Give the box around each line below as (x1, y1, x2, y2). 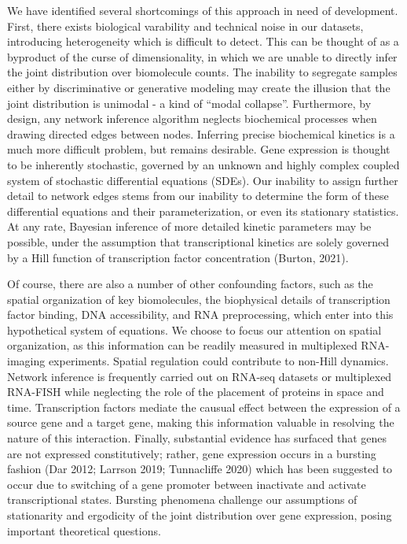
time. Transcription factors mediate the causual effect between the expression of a (7, 398, 401, 415)
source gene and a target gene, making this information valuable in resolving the (7, 414, 394, 431)
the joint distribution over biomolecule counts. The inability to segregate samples (7, 64, 398, 80)
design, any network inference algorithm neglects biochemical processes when (7, 110, 377, 127)
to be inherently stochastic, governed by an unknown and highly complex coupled (7, 156, 400, 172)
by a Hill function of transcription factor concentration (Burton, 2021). (7, 249, 349, 265)
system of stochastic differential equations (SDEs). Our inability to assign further (7, 172, 398, 188)
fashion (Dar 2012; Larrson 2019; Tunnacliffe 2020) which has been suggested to (7, 461, 393, 477)
